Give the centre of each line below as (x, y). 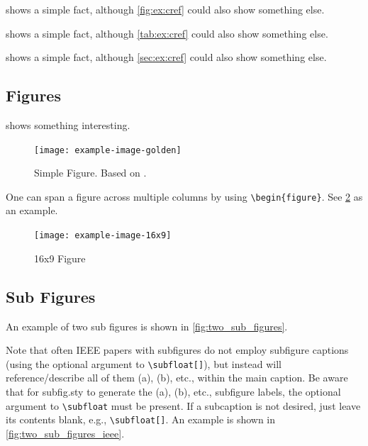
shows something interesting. (68, 124)
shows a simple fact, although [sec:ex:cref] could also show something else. (166, 57)
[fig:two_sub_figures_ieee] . (65, 433)
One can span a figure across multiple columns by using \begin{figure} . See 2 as (184, 196)
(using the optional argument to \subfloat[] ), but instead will (144, 363)
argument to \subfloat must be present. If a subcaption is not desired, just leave (183, 405)
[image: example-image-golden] (108, 150)
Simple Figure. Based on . (90, 173)
